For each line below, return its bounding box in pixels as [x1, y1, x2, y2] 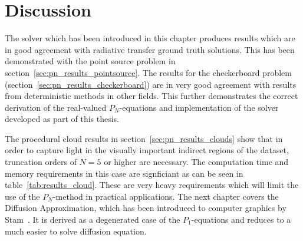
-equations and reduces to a [191, 213, 291, 226]
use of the [5, 190, 40, 202]
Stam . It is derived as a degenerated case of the [5, 213, 180, 226]
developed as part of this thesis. [5, 113, 120, 125]
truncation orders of [5, 156, 77, 168]
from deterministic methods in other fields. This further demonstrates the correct [5, 90, 298, 102]
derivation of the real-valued [5, 101, 107, 113]
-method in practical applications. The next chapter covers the [52, 190, 279, 202]
